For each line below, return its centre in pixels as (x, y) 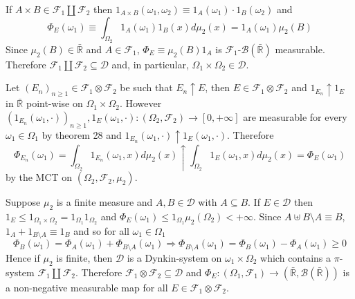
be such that (146, 87)
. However (140, 103)
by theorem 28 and (82, 134)
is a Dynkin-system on (174, 257)
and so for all (101, 230)
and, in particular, (150, 64)
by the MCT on (39, 177)
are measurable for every (295, 116)
